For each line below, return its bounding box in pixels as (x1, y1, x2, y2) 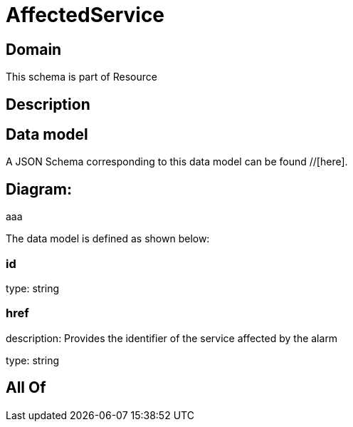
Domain (6, 40, 62, 58)
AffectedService (6, 3, 165, 27)
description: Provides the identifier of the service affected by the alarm (6, 331, 338, 344)
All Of (6, 379, 46, 397)
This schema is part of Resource (6, 71, 157, 83)
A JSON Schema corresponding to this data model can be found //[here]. (6, 155, 348, 168)
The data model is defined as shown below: (6, 232, 210, 245)
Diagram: (6, 180, 72, 198)
